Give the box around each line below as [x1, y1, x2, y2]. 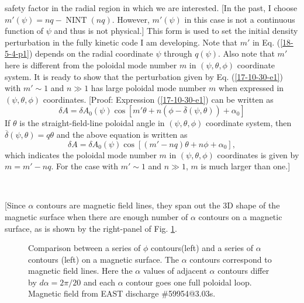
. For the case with [51, 160, 119, 172]
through [164, 47, 192, 60]
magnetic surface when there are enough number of [5, 210, 188, 222]
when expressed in [219, 82, 284, 94]
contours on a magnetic [198, 210, 282, 222]
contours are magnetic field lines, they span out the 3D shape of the [36, 199, 280, 211]
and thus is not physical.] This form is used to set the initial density [54, 25, 298, 37]
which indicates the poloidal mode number [5, 148, 157, 161]
